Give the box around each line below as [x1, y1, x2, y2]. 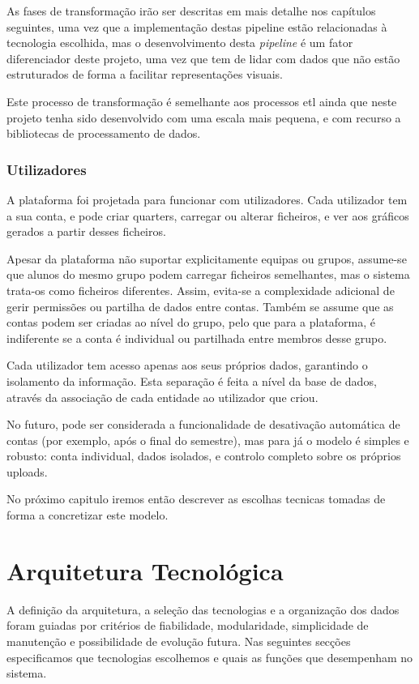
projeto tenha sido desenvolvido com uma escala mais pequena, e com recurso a [6, 109, 401, 126]
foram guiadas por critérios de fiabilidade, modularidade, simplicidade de [6, 617, 369, 634]
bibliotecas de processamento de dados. [6, 125, 201, 142]
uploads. [6, 463, 48, 480]
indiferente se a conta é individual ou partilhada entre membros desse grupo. [6, 329, 387, 346]
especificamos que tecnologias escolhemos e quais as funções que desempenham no [6, 648, 413, 665]
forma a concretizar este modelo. [6, 507, 169, 524]
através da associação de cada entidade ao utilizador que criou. [6, 388, 319, 405]
